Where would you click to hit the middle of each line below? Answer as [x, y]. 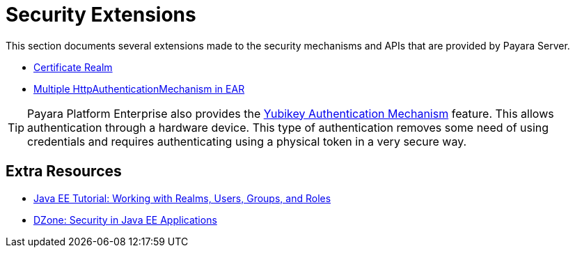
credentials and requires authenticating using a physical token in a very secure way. [247, 141]
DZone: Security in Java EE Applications [125, 220]
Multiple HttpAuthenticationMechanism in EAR [139, 89]
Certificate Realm [73, 67]
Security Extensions [101, 15]
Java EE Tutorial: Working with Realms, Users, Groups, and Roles [182, 198]
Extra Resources [64, 171]
